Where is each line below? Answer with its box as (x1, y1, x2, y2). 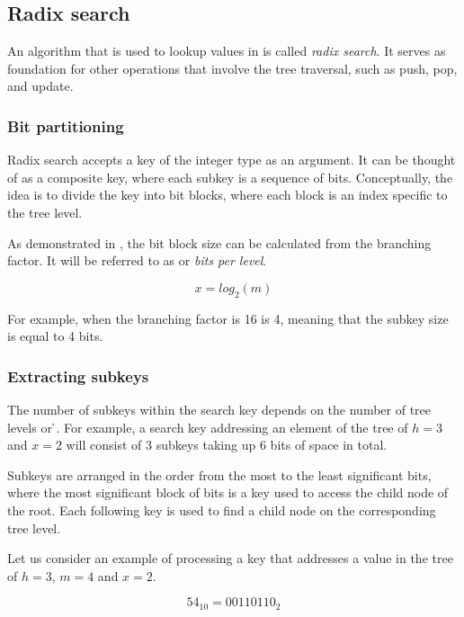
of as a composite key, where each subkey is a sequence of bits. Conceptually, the (7, 167, 453, 186)
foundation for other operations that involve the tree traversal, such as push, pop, (7, 58, 458, 77)
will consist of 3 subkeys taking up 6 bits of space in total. (66, 435, 388, 454)
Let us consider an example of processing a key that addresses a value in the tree (7, 549, 453, 568)
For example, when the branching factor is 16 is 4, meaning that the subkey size (7, 308, 449, 327)
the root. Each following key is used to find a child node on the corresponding (7, 500, 436, 519)
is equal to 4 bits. (7, 326, 103, 345)
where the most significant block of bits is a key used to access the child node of (7, 483, 449, 502)
